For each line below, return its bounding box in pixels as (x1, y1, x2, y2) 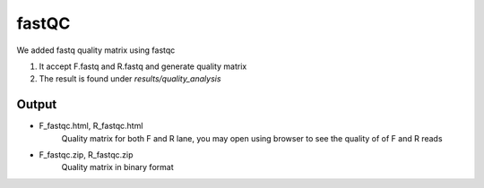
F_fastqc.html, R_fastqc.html (39, 121, 143, 132)
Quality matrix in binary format (61, 162, 174, 173)
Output (16, 97, 57, 112)
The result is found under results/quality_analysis (39, 73, 221, 84)
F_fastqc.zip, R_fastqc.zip (39, 150, 134, 160)
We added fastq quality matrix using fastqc (16, 45, 176, 56)
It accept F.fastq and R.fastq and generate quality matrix (39, 61, 247, 72)
